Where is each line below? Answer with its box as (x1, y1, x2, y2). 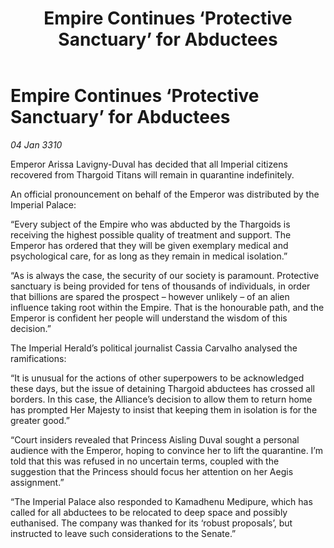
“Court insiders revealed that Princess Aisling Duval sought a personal (10, 433, 300, 446)
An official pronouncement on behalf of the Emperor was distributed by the (10, 188, 320, 200)
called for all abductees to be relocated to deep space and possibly (10, 506, 288, 518)
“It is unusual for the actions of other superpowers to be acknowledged (10, 372, 305, 384)
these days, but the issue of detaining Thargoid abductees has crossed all (10, 382, 315, 394)
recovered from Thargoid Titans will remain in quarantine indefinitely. (10, 168, 295, 181)
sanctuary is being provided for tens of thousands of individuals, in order (10, 280, 311, 292)
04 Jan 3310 (10, 138, 63, 151)
